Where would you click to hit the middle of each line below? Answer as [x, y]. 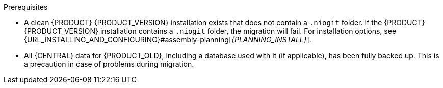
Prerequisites [26, 7]
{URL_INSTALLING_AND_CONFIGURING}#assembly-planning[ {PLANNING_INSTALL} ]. [168, 40]
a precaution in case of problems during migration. [109, 64]
